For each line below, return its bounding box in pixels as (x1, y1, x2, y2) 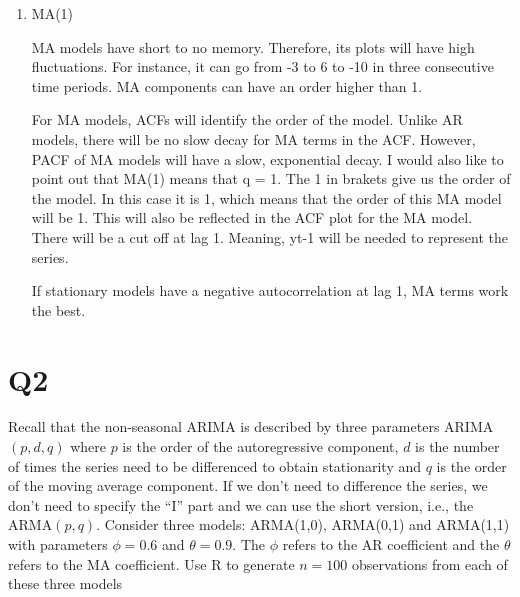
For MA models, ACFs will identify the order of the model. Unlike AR (31, 109, 463, 130)
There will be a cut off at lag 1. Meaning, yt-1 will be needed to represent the (31, 226, 508, 247)
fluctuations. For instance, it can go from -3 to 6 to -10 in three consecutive (31, 56, 494, 77)
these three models (8, 573, 123, 594)
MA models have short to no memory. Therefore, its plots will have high (31, 36, 475, 57)
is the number (415, 436, 500, 457)
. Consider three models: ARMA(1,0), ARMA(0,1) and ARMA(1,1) (96, 514, 510, 535)
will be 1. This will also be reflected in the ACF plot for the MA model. (31, 207, 473, 228)
